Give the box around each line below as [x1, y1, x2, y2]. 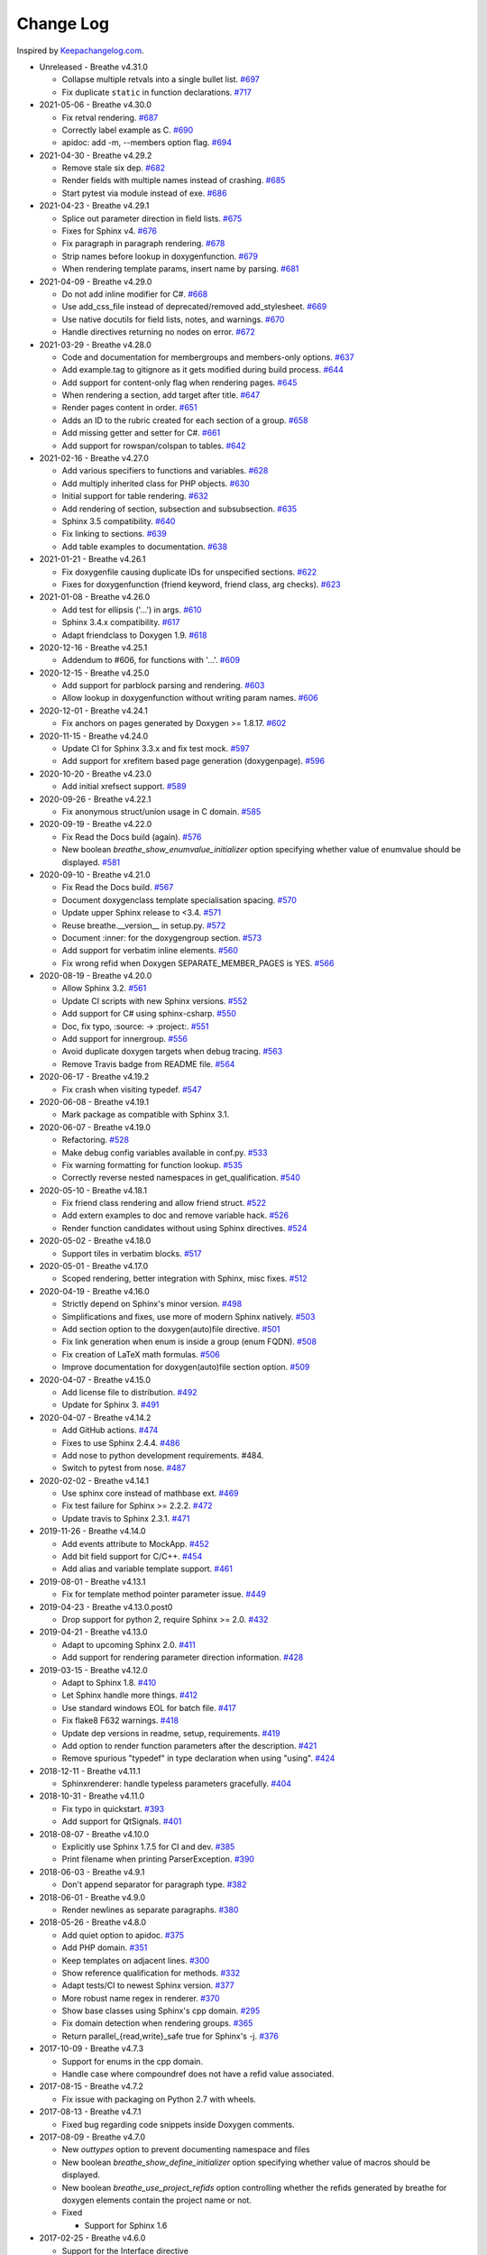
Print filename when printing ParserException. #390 [61, 1854, 254, 1864]
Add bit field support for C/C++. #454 [61, 1551, 203, 1562]
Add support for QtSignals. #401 [61, 1816, 182, 1827]
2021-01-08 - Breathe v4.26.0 [39, 592, 151, 603]
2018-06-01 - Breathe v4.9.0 [39, 1891, 146, 1902]
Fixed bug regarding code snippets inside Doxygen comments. [61, 2119, 295, 2130]
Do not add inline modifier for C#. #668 [61, 289, 208, 299]
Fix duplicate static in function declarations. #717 [61, 87, 252, 97]
